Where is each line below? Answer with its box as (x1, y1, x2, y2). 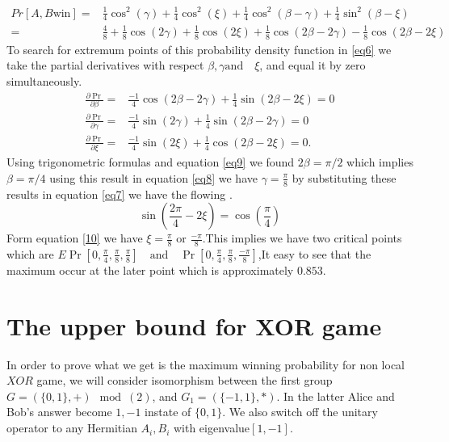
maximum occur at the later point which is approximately (6, 261, 294, 278)
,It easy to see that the (258, 245, 371, 262)
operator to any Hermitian (6, 419, 137, 436)
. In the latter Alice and (276, 387, 395, 404)
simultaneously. (6, 72, 82, 89)
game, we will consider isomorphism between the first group (36, 372, 333, 389)
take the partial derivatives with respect (6, 57, 204, 74)
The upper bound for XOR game (6, 309, 382, 342)
